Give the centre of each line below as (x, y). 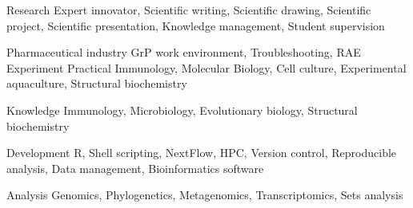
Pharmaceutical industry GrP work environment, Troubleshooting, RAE (184, 52)
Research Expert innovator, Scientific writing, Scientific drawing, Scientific (189, 10)
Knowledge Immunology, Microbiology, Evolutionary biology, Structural (182, 110)
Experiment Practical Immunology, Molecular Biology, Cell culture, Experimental (206, 67)
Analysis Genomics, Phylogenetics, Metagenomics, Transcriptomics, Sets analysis (205, 195)
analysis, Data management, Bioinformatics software (135, 168)
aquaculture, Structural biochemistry (97, 83)
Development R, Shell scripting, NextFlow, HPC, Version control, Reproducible (202, 153)
